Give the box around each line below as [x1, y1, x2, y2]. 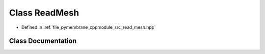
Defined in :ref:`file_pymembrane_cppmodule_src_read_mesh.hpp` [21, 24, 156, 30]
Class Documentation [9, 37, 77, 45]
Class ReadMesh [9, 7, 79, 18]
